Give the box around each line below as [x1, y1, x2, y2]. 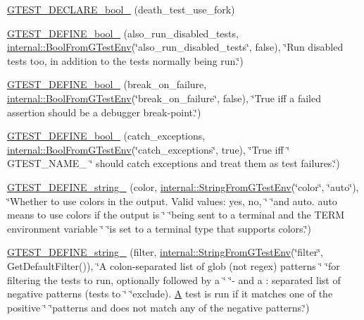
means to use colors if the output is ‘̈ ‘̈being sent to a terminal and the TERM [7, 207, 345, 222]
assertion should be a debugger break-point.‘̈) [7, 104, 201, 119]
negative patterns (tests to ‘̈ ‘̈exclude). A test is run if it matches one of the [7, 286, 333, 301]
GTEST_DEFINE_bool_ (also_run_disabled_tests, [7, 25, 239, 40]
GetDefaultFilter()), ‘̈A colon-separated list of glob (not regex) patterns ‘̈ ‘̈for [7, 258, 340, 273]
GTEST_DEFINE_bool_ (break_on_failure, [7, 77, 207, 92]
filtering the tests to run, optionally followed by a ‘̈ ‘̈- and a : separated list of [7, 272, 341, 287]
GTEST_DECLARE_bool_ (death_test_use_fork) [7, 2, 235, 16]
